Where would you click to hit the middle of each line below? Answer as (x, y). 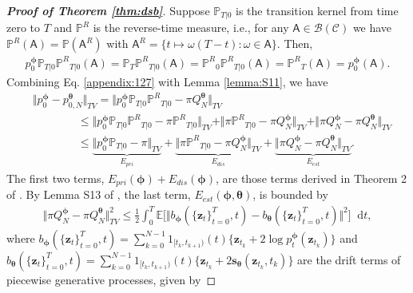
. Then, (295, 44)
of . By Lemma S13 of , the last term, (99, 194)
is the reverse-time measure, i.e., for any (191, 28)
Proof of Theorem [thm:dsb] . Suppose (108, 10)
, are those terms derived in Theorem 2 (311, 178)
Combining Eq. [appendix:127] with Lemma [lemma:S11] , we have (167, 82)
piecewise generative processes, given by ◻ (111, 279)
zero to (24, 28)
